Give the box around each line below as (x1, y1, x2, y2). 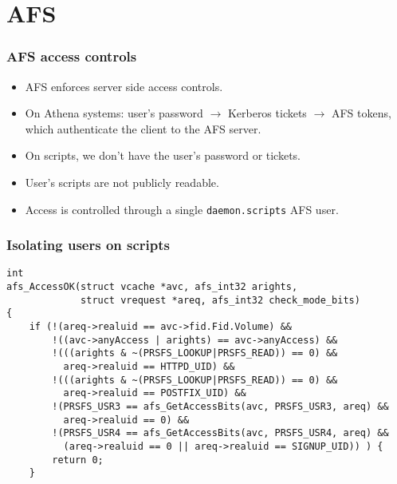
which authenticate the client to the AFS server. (25, 120, 261, 137)
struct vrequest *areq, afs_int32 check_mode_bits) (81, 294, 360, 306)
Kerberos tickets (227, 105, 307, 121)
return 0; (52, 454, 104, 466)
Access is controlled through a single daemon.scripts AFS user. (25, 200, 339, 217)
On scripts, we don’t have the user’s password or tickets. (25, 147, 301, 164)
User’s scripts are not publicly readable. (25, 173, 219, 190)
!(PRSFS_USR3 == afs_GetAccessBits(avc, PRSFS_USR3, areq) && (52, 401, 389, 412)
